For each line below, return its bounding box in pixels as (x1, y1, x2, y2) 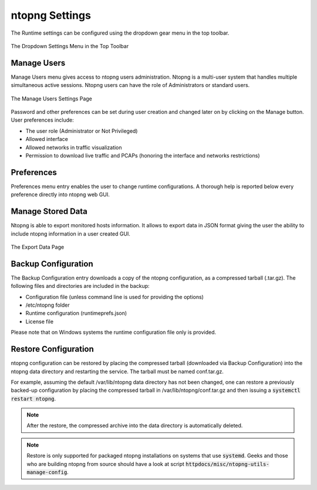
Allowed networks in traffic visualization (25, 144, 123, 151)
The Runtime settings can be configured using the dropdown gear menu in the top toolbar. (11, 29, 230, 36)
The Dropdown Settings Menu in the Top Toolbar (11, 42, 129, 49)
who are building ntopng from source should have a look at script (26, 460, 185, 467)
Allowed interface (25, 136, 69, 143)
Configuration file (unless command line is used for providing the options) (25, 293, 204, 300)
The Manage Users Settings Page (11, 95, 92, 102)
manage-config (26, 469, 68, 476)
